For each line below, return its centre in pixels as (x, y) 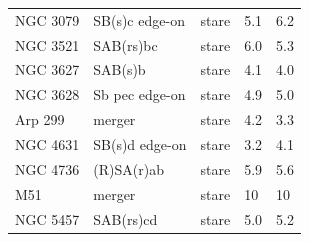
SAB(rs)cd (125, 218)
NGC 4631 (47, 143)
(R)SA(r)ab (128, 168)
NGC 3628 (47, 94)
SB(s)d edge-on (140, 143)
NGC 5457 (47, 218)
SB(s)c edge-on (139, 19)
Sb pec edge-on (139, 94)
